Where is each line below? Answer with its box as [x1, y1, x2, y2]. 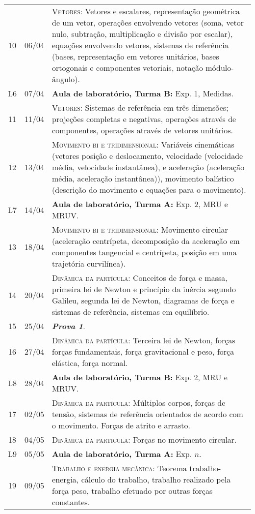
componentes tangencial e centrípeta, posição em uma [52, 246, 237, 258]
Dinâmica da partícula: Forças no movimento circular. [52, 434, 237, 445]
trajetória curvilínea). [52, 258, 126, 269]
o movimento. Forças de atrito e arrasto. [52, 420, 190, 431]
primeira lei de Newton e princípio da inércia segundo [52, 283, 236, 295]
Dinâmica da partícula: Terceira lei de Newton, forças [52, 334, 235, 346]
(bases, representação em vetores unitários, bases [52, 51, 219, 62]
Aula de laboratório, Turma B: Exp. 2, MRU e [52, 371, 228, 383]
